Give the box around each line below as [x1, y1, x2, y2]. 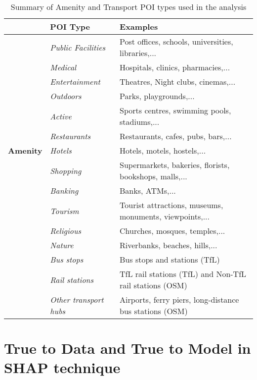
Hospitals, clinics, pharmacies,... [120, 61, 230, 73]
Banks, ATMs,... [120, 185, 176, 196]
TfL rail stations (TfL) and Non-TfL [120, 268, 247, 279]
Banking [50, 185, 79, 196]
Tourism [50, 205, 79, 217]
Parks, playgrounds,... [120, 90, 195, 102]
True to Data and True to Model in [4, 338, 251, 358]
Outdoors [50, 90, 82, 102]
